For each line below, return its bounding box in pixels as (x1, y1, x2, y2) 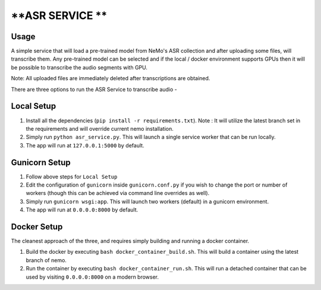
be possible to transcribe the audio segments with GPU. (11, 64, 148, 71)
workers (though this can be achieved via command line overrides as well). (26, 190, 210, 197)
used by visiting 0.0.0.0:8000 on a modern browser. (26, 273, 159, 280)
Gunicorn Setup (11, 157, 71, 168)
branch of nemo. (26, 256, 67, 264)
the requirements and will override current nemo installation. (26, 125, 174, 132)
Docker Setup (11, 222, 63, 232)
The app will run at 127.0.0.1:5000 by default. (26, 141, 145, 149)
